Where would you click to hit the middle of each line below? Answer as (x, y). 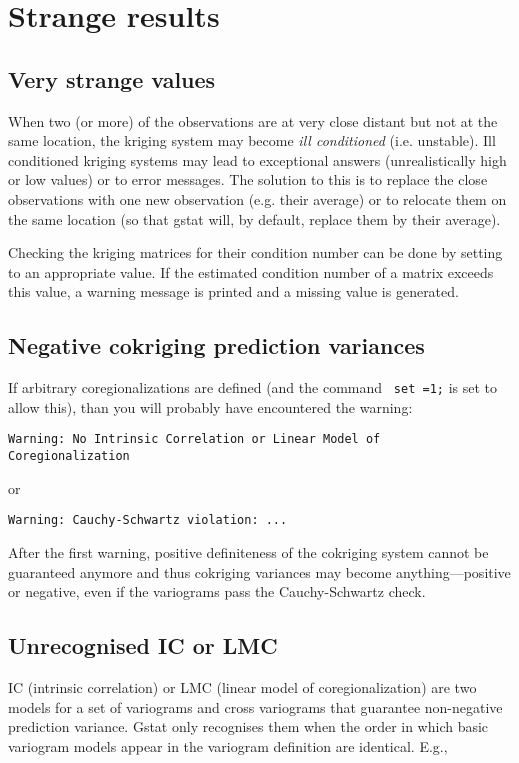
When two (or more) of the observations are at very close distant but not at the (253, 120)
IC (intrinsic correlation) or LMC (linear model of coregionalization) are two (242, 686)
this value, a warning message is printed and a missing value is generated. (233, 291)
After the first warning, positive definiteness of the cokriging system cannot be (248, 551)
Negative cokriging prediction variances (216, 345)
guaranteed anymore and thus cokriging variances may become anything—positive (259, 571)
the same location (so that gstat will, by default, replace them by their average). (254, 218)
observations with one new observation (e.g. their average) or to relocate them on (257, 198)
